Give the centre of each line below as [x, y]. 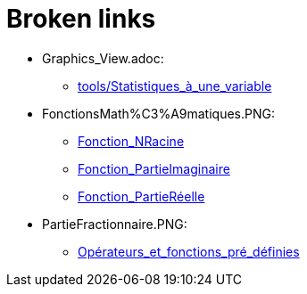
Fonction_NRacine [131, 141]
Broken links [81, 19]
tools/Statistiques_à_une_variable [175, 86]
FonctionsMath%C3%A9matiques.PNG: [158, 113]
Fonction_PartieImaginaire [154, 168]
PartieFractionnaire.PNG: [115, 224]
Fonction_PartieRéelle [141, 196]
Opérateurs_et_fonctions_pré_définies [189, 251]
